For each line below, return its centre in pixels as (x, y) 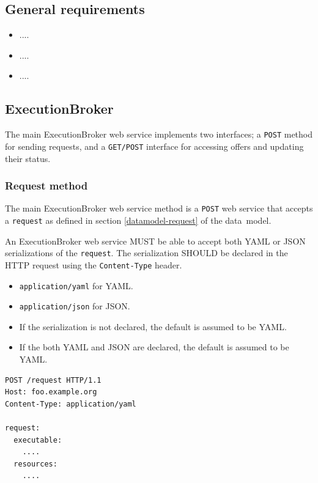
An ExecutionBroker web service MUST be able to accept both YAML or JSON (155, 241)
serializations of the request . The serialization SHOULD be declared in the (146, 253)
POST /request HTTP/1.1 (53, 380)
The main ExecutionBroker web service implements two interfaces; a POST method (159, 134)
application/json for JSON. (75, 306)
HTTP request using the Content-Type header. (94, 264)
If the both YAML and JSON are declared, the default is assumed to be (154, 347)
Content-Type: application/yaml (71, 404)
